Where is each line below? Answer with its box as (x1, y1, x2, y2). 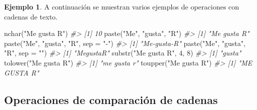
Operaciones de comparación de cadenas (4, 91, 218, 107)
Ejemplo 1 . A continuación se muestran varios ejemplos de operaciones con (4, 1, 239, 11)
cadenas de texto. (4, 11, 58, 21)
